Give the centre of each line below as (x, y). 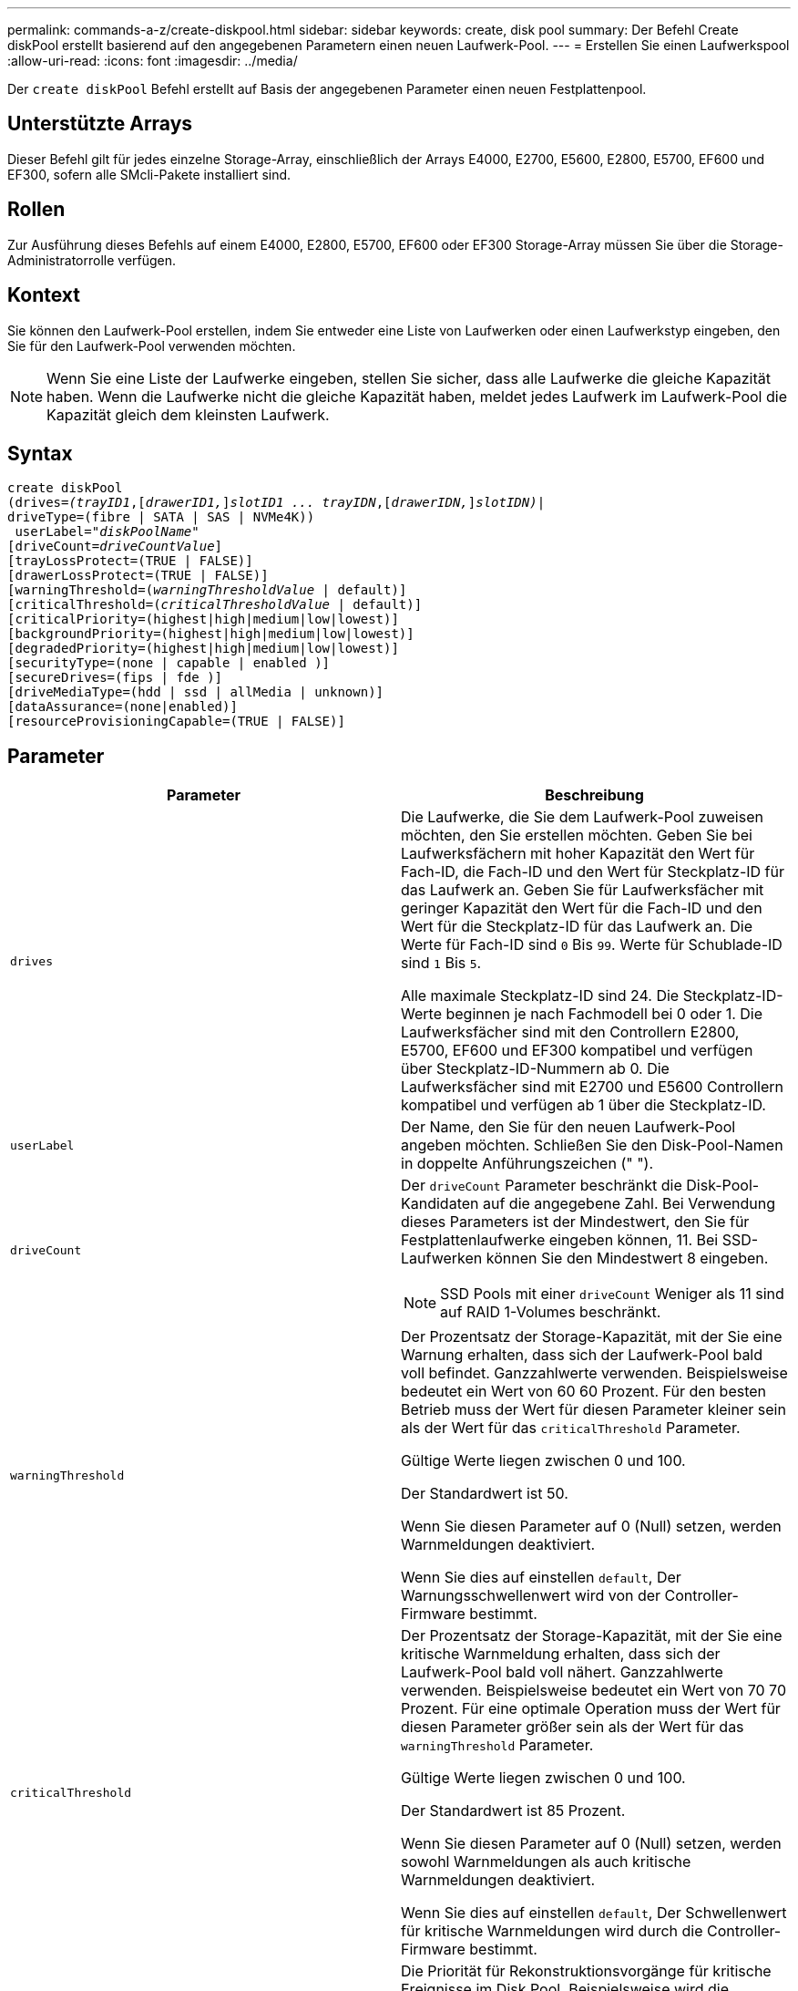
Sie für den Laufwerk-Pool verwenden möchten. (152, 346)
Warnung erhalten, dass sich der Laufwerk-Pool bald (582, 1355)
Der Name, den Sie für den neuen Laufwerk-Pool (568, 1127)
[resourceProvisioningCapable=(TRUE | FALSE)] (176, 722)
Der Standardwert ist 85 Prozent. (513, 1811)
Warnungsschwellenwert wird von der (531, 1596)
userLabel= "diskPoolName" (107, 532)
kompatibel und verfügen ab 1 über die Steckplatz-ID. (583, 1105)
